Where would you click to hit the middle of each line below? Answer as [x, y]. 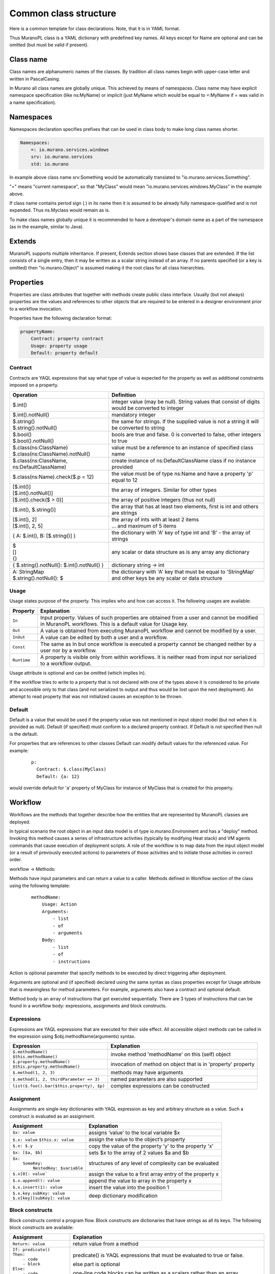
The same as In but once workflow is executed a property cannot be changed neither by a [148, 644]
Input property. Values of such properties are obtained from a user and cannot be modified [149, 618]
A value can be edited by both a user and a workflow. [104, 637]
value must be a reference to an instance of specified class [182, 447]
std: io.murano [50, 164]
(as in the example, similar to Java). [47, 227]
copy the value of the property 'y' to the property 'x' [151, 1146]
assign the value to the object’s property [137, 1139]
